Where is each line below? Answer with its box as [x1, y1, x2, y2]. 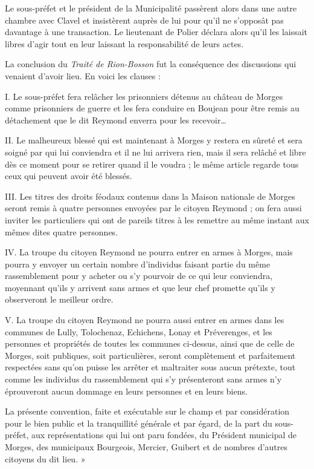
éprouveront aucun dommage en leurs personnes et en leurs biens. [5, 384, 248, 397]
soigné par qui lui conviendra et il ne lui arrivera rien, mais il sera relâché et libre [5, 145, 306, 158]
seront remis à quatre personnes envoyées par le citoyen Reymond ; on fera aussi [5, 202, 302, 214]
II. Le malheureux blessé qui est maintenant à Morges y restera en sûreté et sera [5, 134, 303, 146]
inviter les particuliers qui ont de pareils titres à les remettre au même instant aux [5, 213, 309, 226]
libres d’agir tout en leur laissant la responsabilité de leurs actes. [5, 37, 244, 50]
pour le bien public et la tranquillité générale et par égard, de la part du [5, 416, 272, 429]
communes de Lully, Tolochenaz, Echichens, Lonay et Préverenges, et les [5, 325, 272, 338]
